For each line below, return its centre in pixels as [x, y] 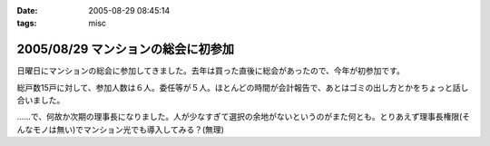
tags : [27, 24]
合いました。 [41, 101]
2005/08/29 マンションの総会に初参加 [126, 49]
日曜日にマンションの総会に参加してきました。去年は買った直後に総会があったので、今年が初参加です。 [211, 71]
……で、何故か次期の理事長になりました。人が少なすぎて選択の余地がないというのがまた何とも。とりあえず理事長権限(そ [244, 117]
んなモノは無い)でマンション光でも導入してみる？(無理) [120, 129]
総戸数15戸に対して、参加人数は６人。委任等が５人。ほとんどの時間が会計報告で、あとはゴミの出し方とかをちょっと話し [243, 87]
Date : [27, 10]
